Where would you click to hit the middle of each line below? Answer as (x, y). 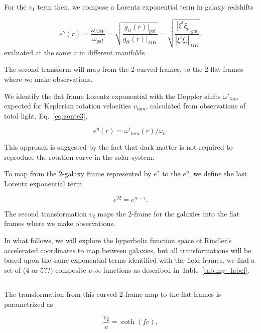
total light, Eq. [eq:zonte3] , (46, 115)
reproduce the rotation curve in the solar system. (79, 156)
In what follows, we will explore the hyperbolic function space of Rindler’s (118, 240)
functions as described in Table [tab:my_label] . (176, 269)
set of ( (15, 269)
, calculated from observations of (196, 106)
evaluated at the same (38, 52)
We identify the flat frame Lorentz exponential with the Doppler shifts (112, 96)
